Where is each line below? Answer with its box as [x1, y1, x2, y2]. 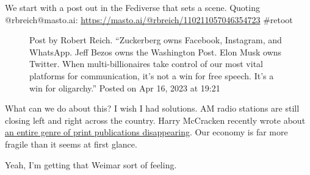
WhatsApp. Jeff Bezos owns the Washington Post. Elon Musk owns [29, 45, 282, 58]
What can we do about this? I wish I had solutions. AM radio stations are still [5, 102, 300, 115]
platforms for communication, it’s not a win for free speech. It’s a [29, 69, 274, 82]
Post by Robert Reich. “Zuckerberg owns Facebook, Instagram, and [29, 34, 282, 46]
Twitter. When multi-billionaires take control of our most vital [29, 57, 263, 70]
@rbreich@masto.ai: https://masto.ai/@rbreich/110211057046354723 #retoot [5, 13, 293, 26]
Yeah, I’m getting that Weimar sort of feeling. [5, 158, 177, 171]
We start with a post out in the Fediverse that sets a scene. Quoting [5, 1, 260, 13]
